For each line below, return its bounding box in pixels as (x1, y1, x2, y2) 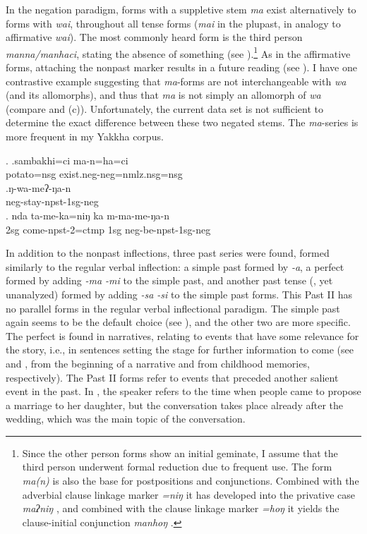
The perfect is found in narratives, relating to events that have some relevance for (6, 328, 359, 343)
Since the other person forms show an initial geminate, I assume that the (22, 445, 338, 460)
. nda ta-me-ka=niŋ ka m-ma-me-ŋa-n (6, 207, 169, 222)
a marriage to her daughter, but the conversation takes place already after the (6, 397, 343, 412)
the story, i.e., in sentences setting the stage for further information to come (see (6, 342, 354, 357)
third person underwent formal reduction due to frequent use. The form (22, 459, 332, 474)
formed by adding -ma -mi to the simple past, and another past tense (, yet (6, 273, 333, 288)
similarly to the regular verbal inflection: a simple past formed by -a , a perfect (6, 259, 344, 274)
